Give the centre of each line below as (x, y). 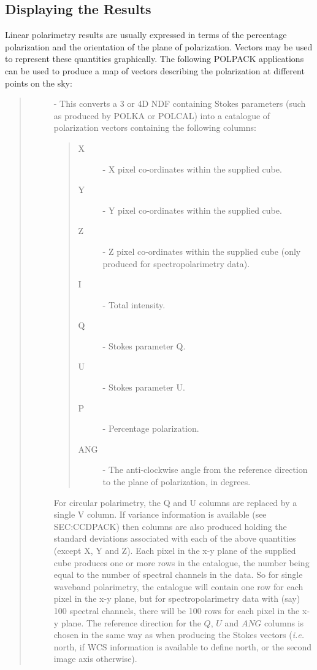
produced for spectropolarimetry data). (176, 263)
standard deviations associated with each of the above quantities (175, 538)
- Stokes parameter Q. (144, 345)
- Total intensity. (134, 304)
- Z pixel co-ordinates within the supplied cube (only (202, 251)
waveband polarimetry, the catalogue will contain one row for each (178, 586)
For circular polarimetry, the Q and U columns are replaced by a (175, 502)
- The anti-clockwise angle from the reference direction (205, 469)
